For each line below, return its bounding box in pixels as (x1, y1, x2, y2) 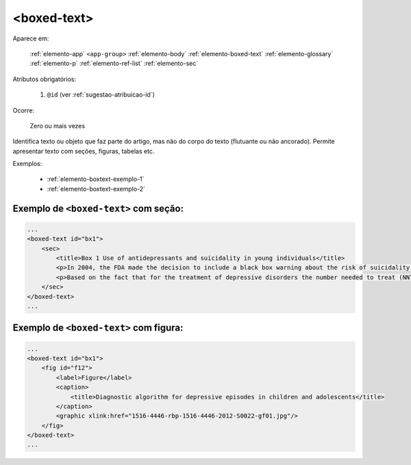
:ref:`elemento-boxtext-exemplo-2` (47, 184, 146, 193)
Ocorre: (12, 106, 34, 115)
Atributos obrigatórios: (12, 75, 77, 83)
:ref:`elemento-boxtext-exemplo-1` (47, 175, 145, 183)
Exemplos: (12, 160, 42, 168)
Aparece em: (12, 34, 49, 43)
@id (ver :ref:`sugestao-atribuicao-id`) (47, 91, 155, 99)
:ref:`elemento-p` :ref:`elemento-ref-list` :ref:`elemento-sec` (29, 59, 199, 68)
